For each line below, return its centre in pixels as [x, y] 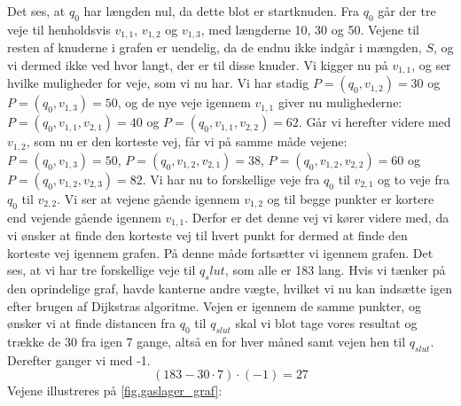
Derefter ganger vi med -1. [79, 359]
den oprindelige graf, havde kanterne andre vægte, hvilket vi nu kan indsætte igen [230, 288]
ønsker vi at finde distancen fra [92, 323]
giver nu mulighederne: [340, 102]
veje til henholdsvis [59, 29]
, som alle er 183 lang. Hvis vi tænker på [335, 270]
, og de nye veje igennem [184, 102]
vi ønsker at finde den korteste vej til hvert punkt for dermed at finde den [207, 235]
